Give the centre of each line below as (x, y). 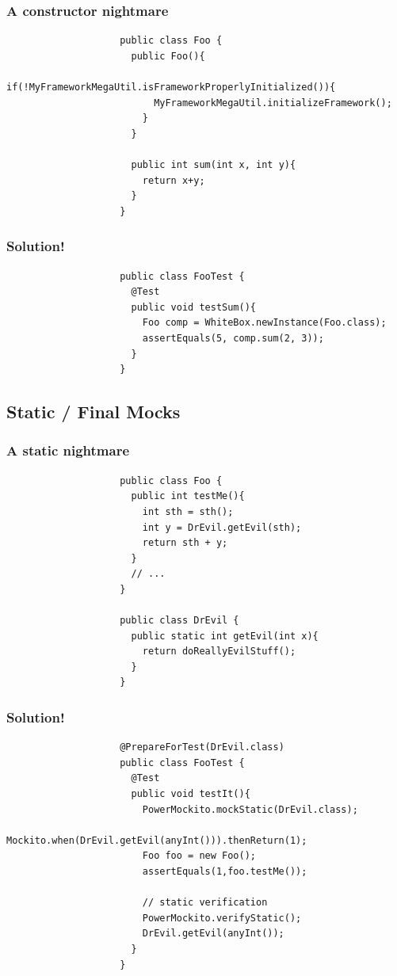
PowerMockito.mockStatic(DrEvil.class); (250, 809)
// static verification (205, 903)
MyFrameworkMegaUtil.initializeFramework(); (273, 103)
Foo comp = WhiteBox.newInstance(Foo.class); (264, 323)
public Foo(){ (168, 56)
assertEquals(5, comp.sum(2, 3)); (233, 338)
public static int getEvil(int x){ (225, 636)
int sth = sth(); (188, 511)
